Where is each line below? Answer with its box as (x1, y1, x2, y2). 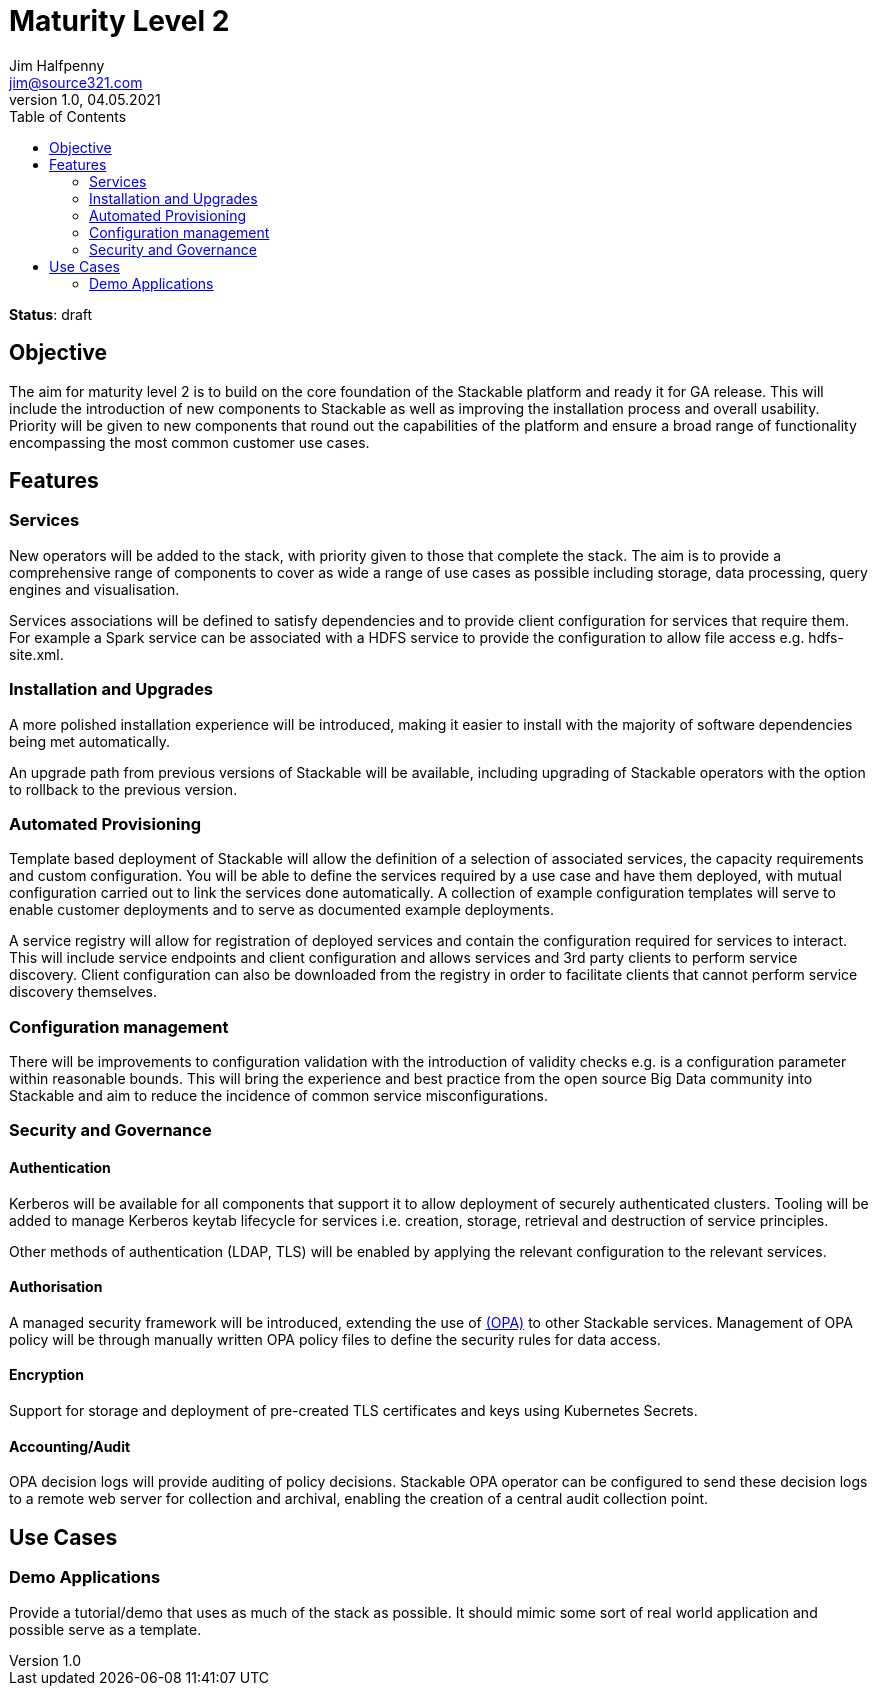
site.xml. (9, 645, 64, 663)
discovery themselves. (9, 983, 157, 1001)
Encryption (9, 1366, 84, 1384)
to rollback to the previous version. (9, 780, 238, 798)
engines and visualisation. (9, 580, 180, 598)
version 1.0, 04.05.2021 (9, 90, 161, 108)
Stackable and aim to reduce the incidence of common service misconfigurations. (9, 1087, 548, 1105)
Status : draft (9, 305, 93, 323)
